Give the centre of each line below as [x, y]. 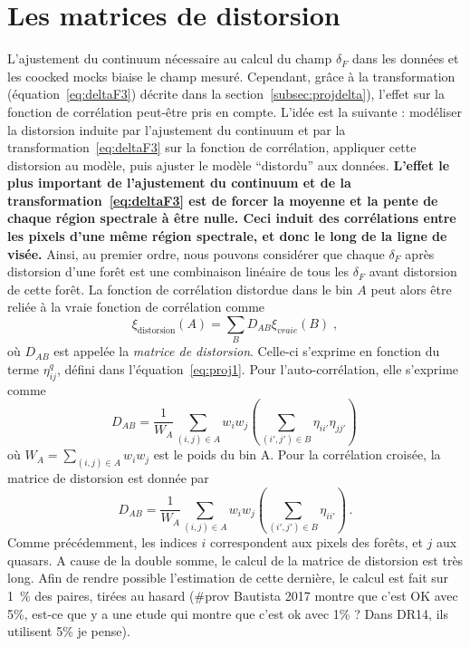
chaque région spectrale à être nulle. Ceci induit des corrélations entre [232, 218]
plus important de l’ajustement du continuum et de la [179, 183]
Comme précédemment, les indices [102, 542]
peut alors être [411, 289]
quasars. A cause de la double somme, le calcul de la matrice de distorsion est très [235, 560]
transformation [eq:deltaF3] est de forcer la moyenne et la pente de [223, 200]
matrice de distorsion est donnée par [108, 477]
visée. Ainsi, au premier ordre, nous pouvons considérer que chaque [196, 253]
